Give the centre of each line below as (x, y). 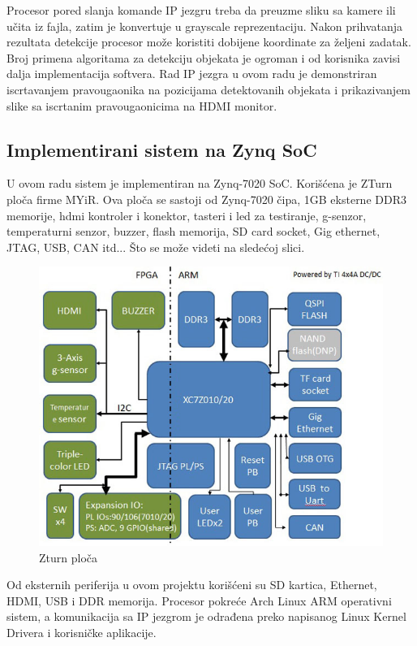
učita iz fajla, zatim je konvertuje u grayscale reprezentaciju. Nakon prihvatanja (204, 26)
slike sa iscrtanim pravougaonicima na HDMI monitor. (142, 105)
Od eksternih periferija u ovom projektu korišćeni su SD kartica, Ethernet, (192, 585)
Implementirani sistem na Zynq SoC (162, 149)
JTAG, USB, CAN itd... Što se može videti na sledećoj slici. (156, 247)
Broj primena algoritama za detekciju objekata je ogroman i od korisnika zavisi (204, 57)
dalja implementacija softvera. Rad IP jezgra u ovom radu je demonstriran (192, 74)
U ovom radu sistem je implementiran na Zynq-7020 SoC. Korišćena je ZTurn (200, 183)
